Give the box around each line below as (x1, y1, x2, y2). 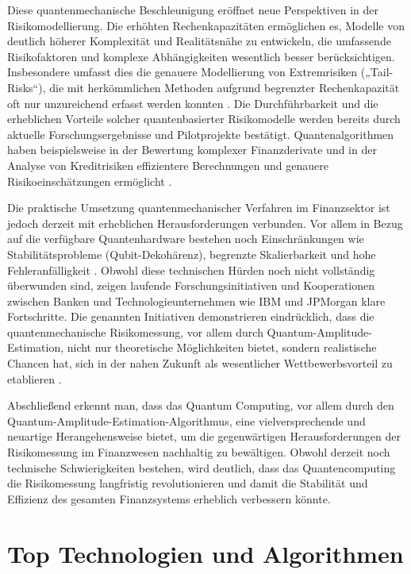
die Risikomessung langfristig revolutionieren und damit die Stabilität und (7, 475, 368, 491)
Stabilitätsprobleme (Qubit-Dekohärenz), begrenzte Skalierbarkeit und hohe (7, 245, 376, 262)
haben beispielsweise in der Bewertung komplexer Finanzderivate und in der (7, 141, 377, 158)
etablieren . (7, 370, 62, 387)
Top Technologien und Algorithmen (7, 537, 404, 569)
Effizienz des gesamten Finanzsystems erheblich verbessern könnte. (7, 490, 331, 507)
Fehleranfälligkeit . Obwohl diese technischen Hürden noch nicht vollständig (7, 261, 375, 278)
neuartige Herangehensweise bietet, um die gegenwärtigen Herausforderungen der (7, 428, 401, 445)
